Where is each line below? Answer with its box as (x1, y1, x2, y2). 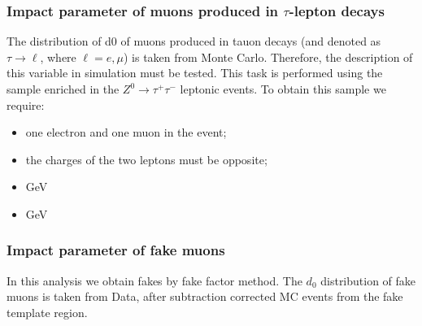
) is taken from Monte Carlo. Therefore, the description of (123, 48, 413, 65)
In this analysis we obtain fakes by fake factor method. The (7, 272, 302, 289)
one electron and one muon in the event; (25, 124, 227, 141)
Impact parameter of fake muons (7, 240, 225, 260)
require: (7, 96, 45, 113)
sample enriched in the (7, 80, 120, 97)
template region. (7, 303, 88, 320)
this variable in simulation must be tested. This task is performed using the (7, 64, 383, 81)
